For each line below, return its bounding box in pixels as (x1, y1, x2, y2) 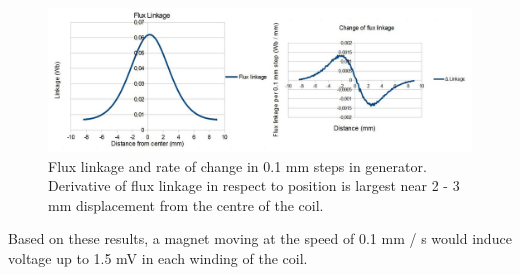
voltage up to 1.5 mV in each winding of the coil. (8, 248, 308, 269)
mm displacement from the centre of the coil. (48, 194, 324, 215)
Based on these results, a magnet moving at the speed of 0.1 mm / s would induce (8, 228, 512, 249)
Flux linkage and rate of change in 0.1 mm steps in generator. (48, 155, 427, 176)
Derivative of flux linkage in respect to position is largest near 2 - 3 (48, 175, 460, 196)
